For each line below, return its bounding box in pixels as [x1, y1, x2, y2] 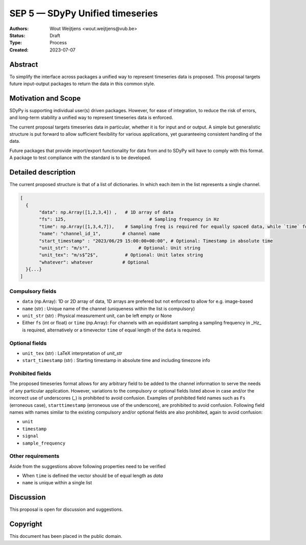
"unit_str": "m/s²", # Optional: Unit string [39, 245, 201, 251]
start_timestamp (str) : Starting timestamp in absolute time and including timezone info [22, 357, 210, 364]
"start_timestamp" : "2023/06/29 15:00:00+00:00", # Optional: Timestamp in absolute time [39, 238, 273, 244]
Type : [9, 40, 22, 46]
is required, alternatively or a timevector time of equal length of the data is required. [22, 327, 201, 333]
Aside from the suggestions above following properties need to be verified [9, 463, 166, 469]
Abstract [9, 60, 38, 69]
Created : [9, 46, 29, 53]
